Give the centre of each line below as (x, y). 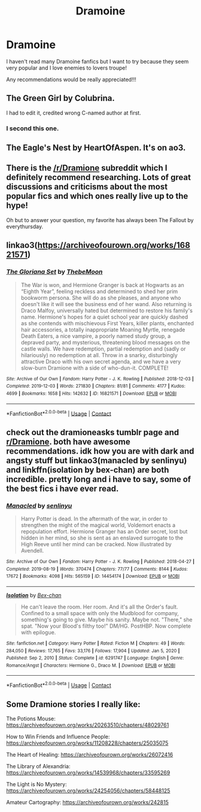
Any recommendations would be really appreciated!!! (71, 79)
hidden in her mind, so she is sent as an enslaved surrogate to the (102, 538)
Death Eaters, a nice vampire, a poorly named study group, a (96, 336)
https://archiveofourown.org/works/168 (114, 245)
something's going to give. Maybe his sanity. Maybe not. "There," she (106, 619)
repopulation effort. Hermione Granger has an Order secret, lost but (104, 531)
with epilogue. (38, 632)
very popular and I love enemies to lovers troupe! (67, 68)
